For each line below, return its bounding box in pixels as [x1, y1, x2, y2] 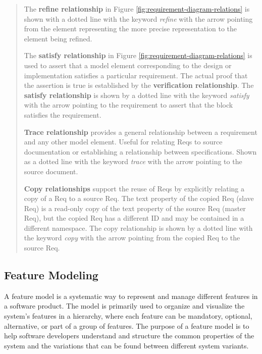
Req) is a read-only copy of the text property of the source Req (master [24, 203, 246, 213]
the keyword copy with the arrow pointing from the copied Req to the [24, 232, 240, 243]
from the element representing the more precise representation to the [24, 23, 237, 34]
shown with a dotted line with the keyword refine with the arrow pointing [24, 13, 253, 24]
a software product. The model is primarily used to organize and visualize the [4, 300, 245, 311]
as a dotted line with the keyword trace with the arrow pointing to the [24, 156, 242, 167]
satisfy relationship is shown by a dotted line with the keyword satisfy [24, 89, 249, 100]
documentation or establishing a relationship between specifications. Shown [24, 146, 257, 157]
